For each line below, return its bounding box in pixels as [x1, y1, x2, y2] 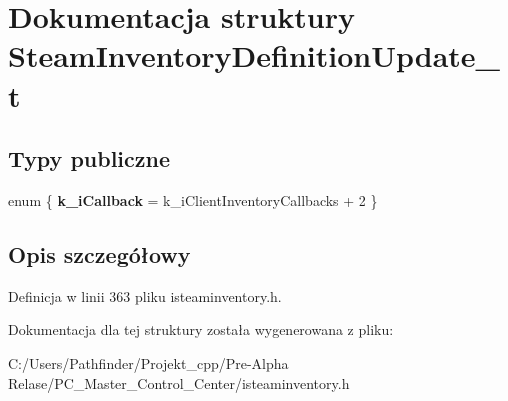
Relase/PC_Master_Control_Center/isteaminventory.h [8, 372, 350, 393]
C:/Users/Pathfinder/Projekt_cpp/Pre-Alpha [8, 352, 289, 373]
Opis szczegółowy [8, 238, 191, 269]
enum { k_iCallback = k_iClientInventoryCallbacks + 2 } [8, 189, 378, 210]
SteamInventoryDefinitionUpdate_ [8, 35, 500, 76]
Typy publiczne [8, 143, 171, 174]
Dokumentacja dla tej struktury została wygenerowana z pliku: [8, 319, 394, 340]
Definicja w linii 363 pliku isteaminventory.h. [8, 285, 282, 306]
